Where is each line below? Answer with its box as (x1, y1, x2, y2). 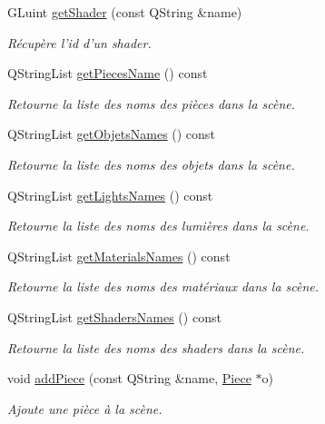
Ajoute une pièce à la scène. (7, 399, 162, 418)
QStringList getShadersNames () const (7, 307, 222, 326)
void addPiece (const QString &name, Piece (7, 369, 251, 388)
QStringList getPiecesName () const (7, 64, 208, 83)
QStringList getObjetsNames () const (7, 124, 215, 143)
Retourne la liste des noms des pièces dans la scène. (7, 94, 296, 113)
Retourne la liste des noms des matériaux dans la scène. (7, 277, 320, 296)
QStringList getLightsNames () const (7, 185, 213, 204)
